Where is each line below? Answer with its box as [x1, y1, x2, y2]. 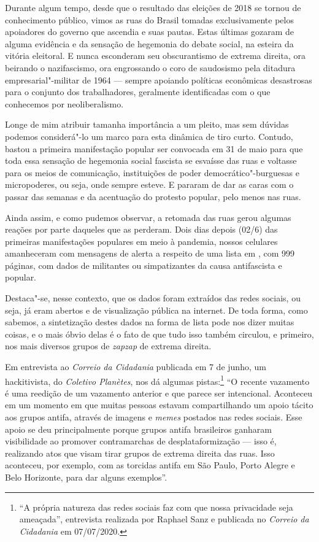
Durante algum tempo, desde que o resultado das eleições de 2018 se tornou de [5, 1, 301, 14]
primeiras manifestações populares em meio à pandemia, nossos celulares [5, 234, 278, 247]
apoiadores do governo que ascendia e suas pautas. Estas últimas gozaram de [5, 25, 294, 38]
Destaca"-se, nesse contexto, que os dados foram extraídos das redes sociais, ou [5, 292, 301, 304]
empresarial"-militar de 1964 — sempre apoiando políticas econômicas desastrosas [5, 73, 312, 86]
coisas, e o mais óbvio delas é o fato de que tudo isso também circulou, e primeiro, [5, 327, 314, 340]
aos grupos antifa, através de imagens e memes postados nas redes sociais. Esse [5, 411, 302, 424]
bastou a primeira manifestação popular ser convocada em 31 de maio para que [5, 142, 303, 155]
